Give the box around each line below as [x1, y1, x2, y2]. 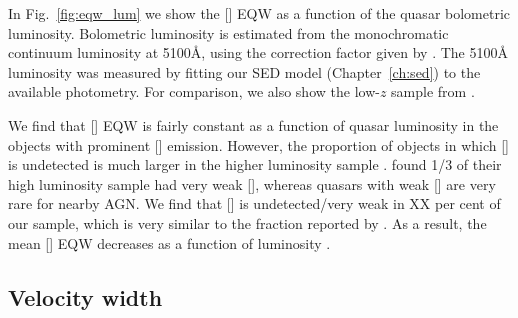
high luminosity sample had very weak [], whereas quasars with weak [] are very [8, 173, 496, 194]
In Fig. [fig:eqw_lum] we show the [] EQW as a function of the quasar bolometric [8, 3, 511, 23]
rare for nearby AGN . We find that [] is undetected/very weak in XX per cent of [8, 193, 501, 214]
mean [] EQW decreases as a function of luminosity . [8, 232, 331, 253]
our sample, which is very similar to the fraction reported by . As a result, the [8, 212, 487, 233]
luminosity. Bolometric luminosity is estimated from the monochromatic [8, 22, 449, 43]
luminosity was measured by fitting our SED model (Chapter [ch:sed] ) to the [8, 61, 481, 82]
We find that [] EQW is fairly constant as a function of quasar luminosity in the [8, 114, 499, 135]
